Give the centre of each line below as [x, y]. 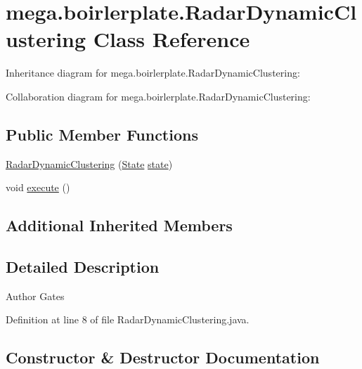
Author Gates [35, 296]
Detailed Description [83, 267]
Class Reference [172, 39]
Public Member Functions [102, 134]
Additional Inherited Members [119, 225]
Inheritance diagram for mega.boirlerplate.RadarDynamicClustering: [153, 73]
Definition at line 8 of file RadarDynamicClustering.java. [128, 319]
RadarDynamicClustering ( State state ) [89, 163]
